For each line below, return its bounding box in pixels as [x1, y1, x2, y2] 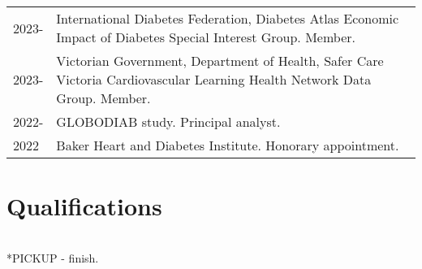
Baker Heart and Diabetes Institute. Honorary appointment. [56, 136, 399, 154]
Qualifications [6, 189, 162, 223]
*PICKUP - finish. [6, 249, 99, 267]
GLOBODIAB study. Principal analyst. [56, 112, 281, 131]
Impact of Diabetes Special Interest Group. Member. [56, 28, 355, 46]
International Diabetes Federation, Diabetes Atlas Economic [56, 9, 399, 28]
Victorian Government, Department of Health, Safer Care [56, 51, 384, 70]
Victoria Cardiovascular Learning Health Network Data [56, 70, 372, 89]
